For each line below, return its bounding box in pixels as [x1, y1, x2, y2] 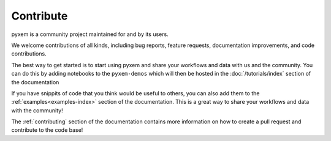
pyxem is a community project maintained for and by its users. [11, 31, 169, 38]
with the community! [11, 107, 64, 114]
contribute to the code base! [11, 126, 83, 134]
